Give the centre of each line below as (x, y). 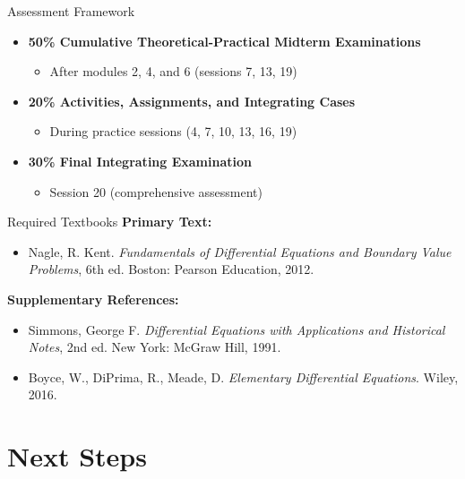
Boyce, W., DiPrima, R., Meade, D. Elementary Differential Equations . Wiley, (243, 376)
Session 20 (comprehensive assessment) (156, 191)
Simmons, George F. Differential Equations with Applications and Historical (237, 329)
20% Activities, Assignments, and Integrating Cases (192, 101)
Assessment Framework (71, 11)
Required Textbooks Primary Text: (110, 222)
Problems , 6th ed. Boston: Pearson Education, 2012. (171, 269)
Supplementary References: (93, 299)
